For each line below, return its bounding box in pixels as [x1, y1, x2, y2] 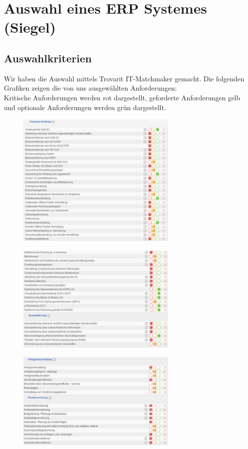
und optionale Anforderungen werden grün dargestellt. [4, 102, 166, 112]
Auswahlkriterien [4, 50, 92, 65]
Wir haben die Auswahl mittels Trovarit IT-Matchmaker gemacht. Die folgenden [4, 73, 245, 83]
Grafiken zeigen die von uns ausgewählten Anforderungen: [4, 83, 177, 93]
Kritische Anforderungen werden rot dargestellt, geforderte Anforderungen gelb [4, 92, 240, 102]
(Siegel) [4, 17, 56, 37]
